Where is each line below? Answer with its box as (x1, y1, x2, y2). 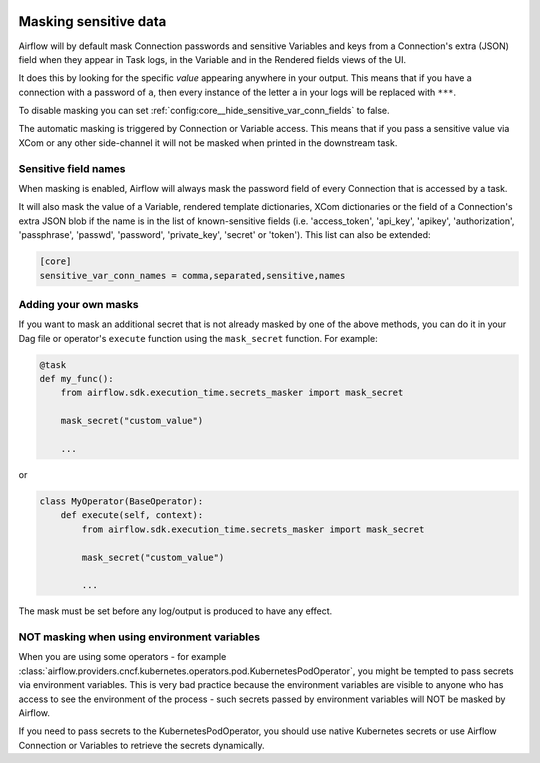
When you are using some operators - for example (18, 651, 227, 663)
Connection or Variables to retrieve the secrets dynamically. (18, 739, 265, 751)
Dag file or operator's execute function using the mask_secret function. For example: (18, 332, 379, 344)
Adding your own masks (18, 297, 139, 311)
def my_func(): (39, 373, 114, 385)
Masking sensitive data (18, 13, 167, 30)
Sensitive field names (18, 161, 126, 175)
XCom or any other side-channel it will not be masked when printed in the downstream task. (18, 136, 398, 149)
